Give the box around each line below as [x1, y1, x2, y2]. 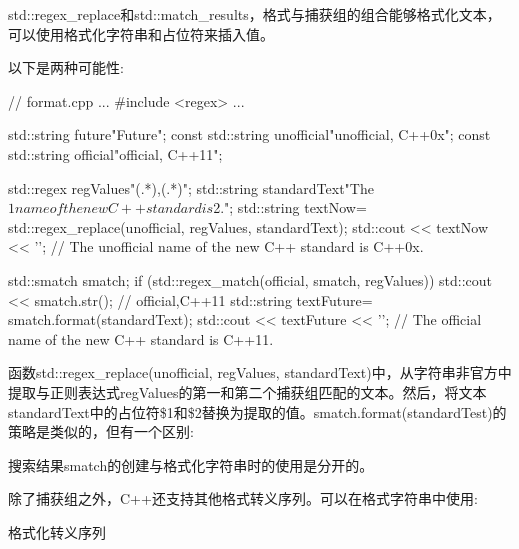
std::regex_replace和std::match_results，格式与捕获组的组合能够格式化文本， [8, 4, 501, 24]
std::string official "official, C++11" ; [8, 143, 223, 164]
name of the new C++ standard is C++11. [8, 328, 274, 349]
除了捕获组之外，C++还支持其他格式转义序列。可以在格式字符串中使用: [8, 488, 478, 509]
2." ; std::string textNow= [213, 197, 367, 218]
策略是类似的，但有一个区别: [8, 421, 194, 442]
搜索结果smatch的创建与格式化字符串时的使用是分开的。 [8, 454, 374, 475]
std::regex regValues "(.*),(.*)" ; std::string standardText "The [8, 177, 374, 198]
